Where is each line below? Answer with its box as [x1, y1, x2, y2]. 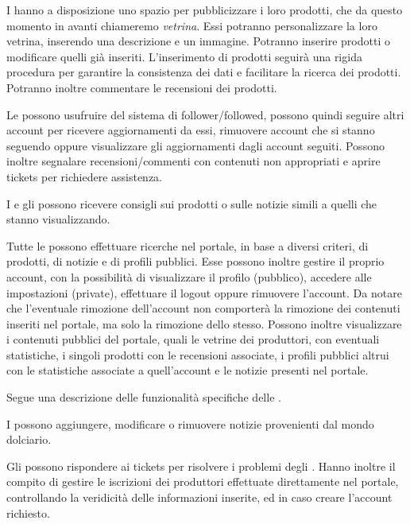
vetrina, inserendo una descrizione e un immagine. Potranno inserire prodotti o [6, 33, 390, 49]
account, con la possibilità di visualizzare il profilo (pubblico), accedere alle [6, 268, 372, 285]
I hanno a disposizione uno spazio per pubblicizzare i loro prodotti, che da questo [6, 2, 403, 17]
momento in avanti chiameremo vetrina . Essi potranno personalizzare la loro [6, 17, 377, 33]
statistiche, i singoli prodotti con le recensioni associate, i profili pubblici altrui [6, 346, 389, 363]
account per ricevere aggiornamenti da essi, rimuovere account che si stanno [6, 122, 375, 138]
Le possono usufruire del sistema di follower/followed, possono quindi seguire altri [6, 106, 404, 122]
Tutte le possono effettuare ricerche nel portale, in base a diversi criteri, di [6, 237, 369, 254]
